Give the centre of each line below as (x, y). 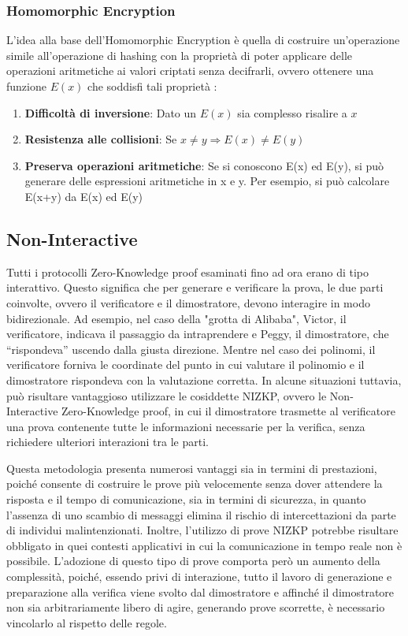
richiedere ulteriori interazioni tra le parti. (108, 442)
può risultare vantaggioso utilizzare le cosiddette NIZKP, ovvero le (167, 395)
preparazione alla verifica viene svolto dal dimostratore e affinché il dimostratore (200, 591)
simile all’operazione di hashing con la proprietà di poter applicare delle (180, 55)
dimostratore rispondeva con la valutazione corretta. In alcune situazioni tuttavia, (204, 379)
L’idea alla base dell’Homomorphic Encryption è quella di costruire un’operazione (203, 40)
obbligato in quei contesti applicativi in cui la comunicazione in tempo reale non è (204, 545)
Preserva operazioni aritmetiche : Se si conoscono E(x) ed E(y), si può (204, 165)
